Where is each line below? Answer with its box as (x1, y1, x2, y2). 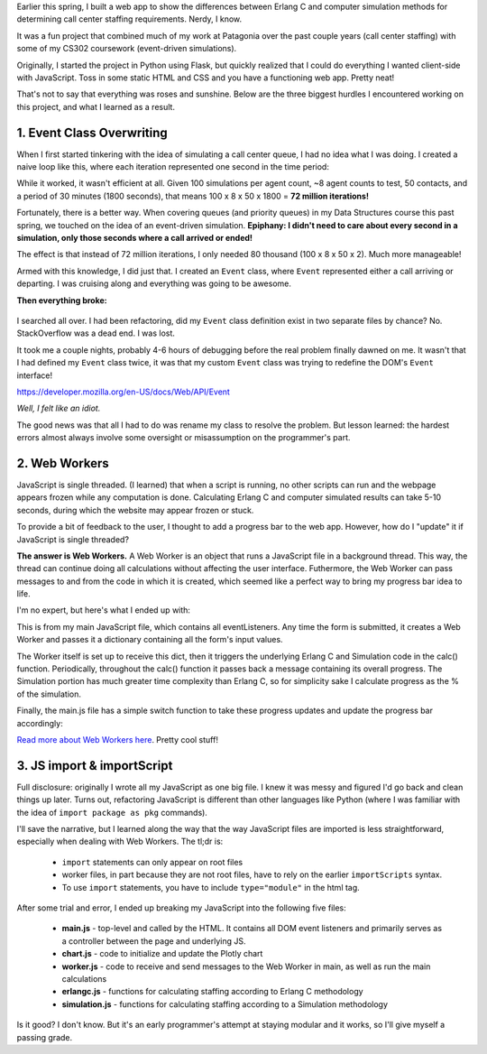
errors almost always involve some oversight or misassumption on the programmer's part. (16, 432, 351, 443)
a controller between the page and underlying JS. (61, 935, 247, 947)
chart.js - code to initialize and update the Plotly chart (61, 948, 263, 959)
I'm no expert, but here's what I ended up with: (16, 605, 191, 615)
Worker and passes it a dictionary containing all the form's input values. (16, 634, 283, 645)
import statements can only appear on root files (61, 856, 243, 867)
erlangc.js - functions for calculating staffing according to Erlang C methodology (61, 986, 364, 997)
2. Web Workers (16, 456, 110, 471)
